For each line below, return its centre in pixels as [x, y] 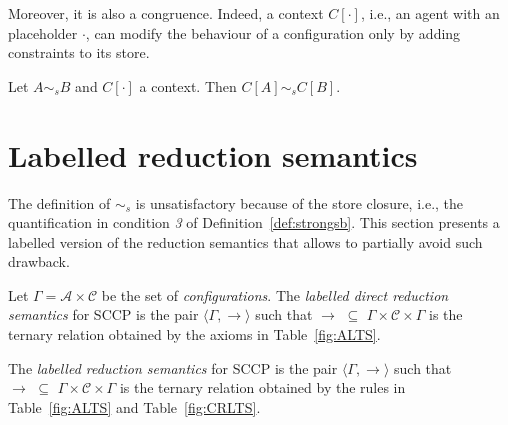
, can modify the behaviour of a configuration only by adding [273, 32]
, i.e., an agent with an [430, 13]
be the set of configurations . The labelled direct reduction [275, 294]
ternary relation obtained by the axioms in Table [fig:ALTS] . [194, 334]
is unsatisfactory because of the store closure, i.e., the [299, 202]
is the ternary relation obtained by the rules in [262, 387]
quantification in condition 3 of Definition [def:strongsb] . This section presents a [254, 222]
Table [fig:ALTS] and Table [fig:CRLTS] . [134, 406]
